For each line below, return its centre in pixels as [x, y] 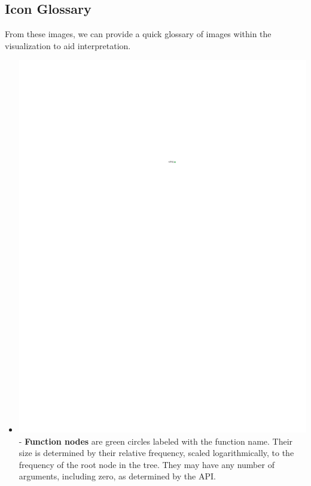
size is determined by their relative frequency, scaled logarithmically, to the [156, 453]
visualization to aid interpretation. [68, 45]
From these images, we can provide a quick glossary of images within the [138, 34]
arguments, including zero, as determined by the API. [117, 476]
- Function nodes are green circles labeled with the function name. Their [156, 441]
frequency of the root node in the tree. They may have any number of [147, 464]
